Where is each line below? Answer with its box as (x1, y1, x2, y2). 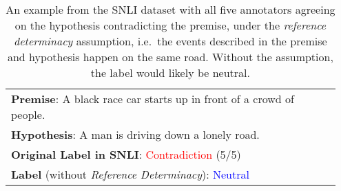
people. (11, 106, 45, 122)
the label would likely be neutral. (90, 65, 250, 80)
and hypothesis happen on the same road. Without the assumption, (7, 49, 333, 65)
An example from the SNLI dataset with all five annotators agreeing (6, 1, 335, 17)
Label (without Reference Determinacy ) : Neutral (11, 166, 249, 182)
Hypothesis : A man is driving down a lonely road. (11, 126, 260, 142)
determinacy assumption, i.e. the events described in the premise (14, 33, 327, 49)
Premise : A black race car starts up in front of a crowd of (11, 91, 294, 106)
